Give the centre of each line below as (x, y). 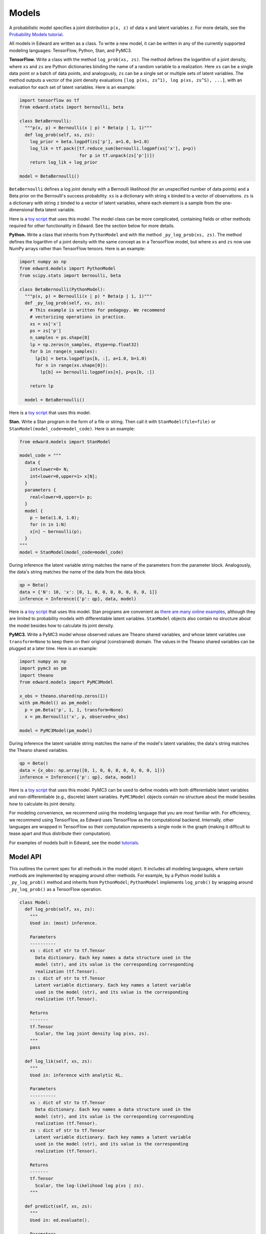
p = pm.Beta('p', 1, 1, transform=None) (74, 710)
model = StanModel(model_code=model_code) (71, 552)
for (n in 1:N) (48, 525)
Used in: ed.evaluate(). (60, 1220)
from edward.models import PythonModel (67, 269)
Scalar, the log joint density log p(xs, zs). (92, 1034)
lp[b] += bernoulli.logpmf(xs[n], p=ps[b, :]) (97, 372)
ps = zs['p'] (46, 330)
